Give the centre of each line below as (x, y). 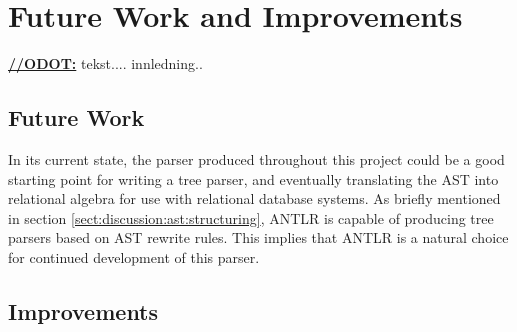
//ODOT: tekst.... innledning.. (105, 63)
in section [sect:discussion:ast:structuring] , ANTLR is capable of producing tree (251, 217)
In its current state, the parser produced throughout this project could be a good (256, 158)
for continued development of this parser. (134, 256)
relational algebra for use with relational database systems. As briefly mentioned (254, 198)
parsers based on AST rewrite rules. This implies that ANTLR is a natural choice (258, 237)
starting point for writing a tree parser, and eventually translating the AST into (253, 178)
